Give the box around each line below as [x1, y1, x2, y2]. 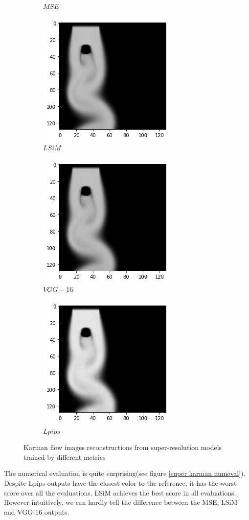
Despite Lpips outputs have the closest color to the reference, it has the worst [4, 477, 237, 488]
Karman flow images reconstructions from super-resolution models [23, 442, 222, 452]
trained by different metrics [23, 451, 106, 462]
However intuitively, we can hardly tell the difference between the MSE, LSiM [4, 497, 238, 507]
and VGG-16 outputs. [4, 506, 69, 517]
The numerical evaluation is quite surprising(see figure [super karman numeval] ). [4, 468, 246, 478]
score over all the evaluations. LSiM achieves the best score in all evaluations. [4, 487, 236, 497]
